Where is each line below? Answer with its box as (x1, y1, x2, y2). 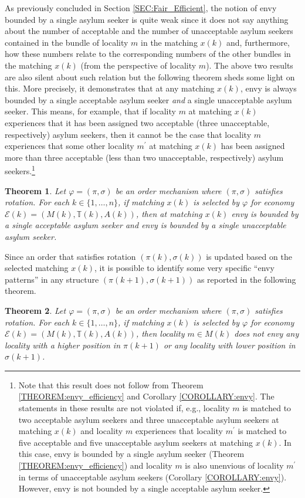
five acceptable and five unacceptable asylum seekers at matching (18, 436, 253, 448)
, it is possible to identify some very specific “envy (94, 262, 274, 274)
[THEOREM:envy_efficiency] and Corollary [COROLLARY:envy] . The (18, 390, 274, 402)
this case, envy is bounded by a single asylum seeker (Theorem (18, 448, 245, 460)
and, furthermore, (226, 36, 290, 48)
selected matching (5, 262, 69, 274)
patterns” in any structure (5, 273, 99, 285)
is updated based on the (206, 250, 292, 262)
